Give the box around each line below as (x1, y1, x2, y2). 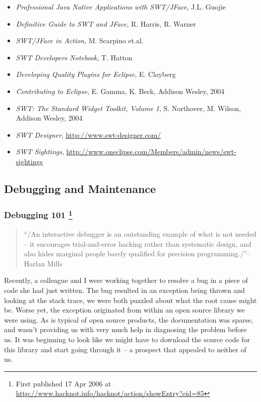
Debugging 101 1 (4, 208, 73, 221)
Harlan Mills (24, 258, 63, 268)
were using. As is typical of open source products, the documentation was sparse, (4, 314, 253, 325)
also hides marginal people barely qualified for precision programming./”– (24, 248, 251, 259)
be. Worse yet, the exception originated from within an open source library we (4, 305, 245, 315)
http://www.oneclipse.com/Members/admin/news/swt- (66, 146, 236, 157)
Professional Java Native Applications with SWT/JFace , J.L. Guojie (16, 2, 226, 12)
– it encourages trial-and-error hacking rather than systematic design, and (24, 238, 251, 249)
